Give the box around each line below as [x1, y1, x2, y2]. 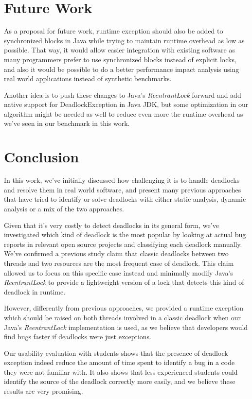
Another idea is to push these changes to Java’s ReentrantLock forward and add [4, 89, 241, 100]
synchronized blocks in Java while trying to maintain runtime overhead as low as [4, 35, 245, 45]
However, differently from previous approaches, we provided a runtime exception [4, 303, 243, 313]
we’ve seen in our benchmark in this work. [4, 118, 130, 128]
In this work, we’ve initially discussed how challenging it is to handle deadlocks [4, 175, 240, 185]
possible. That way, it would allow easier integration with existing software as [4, 45, 235, 55]
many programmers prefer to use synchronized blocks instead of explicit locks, [4, 54, 236, 64]
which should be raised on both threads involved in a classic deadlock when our [4, 312, 241, 322]
